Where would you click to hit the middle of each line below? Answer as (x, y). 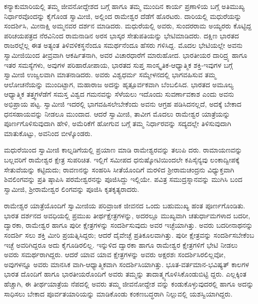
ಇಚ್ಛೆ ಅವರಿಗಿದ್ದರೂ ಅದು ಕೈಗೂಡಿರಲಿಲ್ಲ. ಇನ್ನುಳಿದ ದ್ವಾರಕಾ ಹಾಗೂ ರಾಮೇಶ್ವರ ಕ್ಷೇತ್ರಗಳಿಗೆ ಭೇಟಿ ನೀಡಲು (121, 244)
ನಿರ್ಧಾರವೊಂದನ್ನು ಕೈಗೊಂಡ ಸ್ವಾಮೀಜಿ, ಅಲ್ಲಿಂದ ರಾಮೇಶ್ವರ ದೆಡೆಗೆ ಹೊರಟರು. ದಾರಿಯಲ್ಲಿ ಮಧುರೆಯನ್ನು (123, 16)
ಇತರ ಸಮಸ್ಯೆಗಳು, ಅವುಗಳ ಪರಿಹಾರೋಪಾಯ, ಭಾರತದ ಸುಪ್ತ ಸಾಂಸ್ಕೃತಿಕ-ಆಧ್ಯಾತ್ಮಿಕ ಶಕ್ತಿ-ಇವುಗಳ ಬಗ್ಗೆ (118, 65)
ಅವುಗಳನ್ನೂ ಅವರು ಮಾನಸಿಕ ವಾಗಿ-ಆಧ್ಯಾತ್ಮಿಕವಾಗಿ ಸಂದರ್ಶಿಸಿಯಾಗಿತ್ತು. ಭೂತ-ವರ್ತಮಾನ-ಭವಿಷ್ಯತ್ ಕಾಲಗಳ (127, 264)
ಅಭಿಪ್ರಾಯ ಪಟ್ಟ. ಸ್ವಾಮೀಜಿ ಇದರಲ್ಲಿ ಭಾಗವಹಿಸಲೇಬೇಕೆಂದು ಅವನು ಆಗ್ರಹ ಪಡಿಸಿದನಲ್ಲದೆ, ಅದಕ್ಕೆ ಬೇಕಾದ (123, 103)
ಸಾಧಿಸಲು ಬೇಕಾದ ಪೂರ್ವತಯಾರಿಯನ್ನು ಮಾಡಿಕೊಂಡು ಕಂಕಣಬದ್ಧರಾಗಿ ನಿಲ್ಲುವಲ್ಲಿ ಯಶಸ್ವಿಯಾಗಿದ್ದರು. (118, 293)
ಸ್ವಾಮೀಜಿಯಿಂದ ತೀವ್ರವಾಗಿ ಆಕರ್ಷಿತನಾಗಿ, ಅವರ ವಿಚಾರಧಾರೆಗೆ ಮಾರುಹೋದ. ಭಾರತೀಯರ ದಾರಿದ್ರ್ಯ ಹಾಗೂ (126, 55)
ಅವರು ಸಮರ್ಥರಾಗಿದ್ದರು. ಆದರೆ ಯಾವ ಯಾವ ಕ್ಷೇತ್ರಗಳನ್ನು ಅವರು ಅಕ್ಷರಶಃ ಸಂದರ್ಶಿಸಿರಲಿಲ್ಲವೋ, (115, 254)
